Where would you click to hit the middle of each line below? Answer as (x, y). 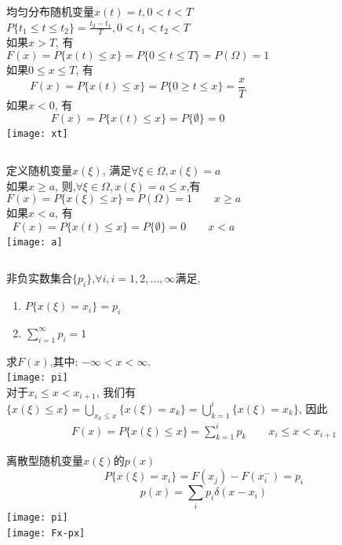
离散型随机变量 (45, 460)
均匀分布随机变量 (50, 11)
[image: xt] (37, 134)
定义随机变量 (39, 169)
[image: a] (35, 242)
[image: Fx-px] (46, 534)
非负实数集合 (39, 278)
